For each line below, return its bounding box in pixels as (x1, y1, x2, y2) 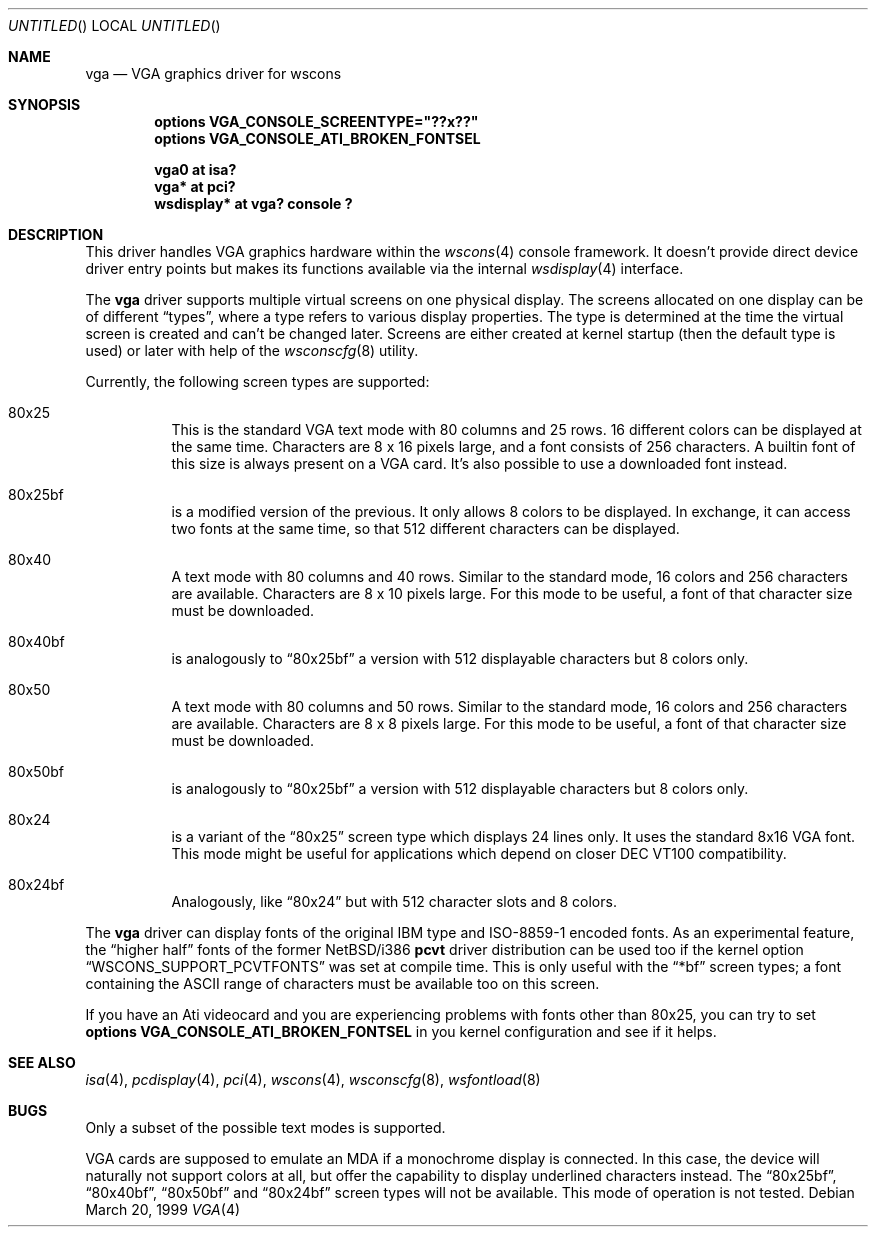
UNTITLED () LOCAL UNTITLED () (8, 17, 221, 34)
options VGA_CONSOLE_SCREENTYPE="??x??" (154, 113, 479, 130)
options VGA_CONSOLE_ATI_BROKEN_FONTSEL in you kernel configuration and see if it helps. (85, 1023, 717, 1040)
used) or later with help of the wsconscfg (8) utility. (85, 342, 419, 359)
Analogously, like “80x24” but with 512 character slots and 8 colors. (171, 893, 617, 910)
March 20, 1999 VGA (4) (85, 1201, 241, 1218)
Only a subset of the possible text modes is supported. (85, 1119, 446, 1136)
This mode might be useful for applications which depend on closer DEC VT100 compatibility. (171, 845, 787, 862)
